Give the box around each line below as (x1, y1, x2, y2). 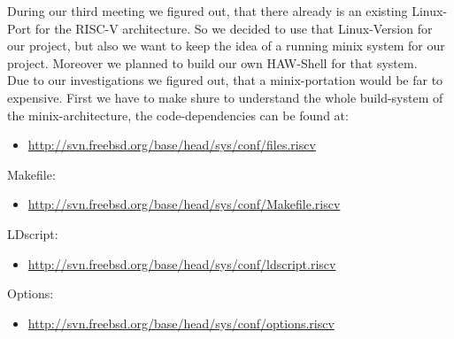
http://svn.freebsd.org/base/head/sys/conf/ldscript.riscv (27, 254, 336, 273)
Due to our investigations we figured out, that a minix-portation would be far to (7, 71, 443, 89)
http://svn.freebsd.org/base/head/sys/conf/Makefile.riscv (27, 195, 341, 213)
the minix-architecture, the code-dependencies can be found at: (7, 105, 349, 124)
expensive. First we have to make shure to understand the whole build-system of (7, 88, 443, 106)
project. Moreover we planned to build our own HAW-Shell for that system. (7, 53, 418, 72)
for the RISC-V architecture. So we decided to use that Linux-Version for (35, 19, 433, 37)
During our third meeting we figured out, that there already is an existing (7, 2, 408, 19)
